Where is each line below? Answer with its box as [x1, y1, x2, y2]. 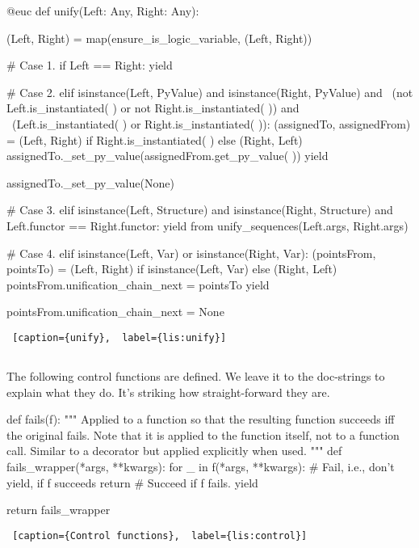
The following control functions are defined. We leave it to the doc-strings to [6, 367, 385, 384]
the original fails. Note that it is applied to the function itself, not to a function [6, 426, 400, 443]
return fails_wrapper [6, 501, 111, 518]
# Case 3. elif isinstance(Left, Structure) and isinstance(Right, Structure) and [6, 201, 393, 218]
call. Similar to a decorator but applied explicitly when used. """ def [6, 442, 342, 459]
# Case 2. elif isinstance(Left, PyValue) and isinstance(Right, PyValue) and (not [6, 83, 413, 100]
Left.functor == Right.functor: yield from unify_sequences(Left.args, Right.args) [6, 217, 409, 234]
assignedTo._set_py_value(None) [6, 174, 174, 191]
